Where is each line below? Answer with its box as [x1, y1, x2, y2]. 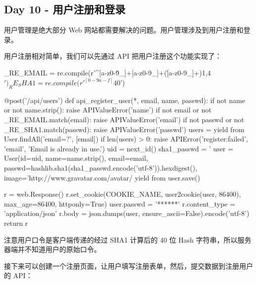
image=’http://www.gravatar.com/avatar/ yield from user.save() [4, 172, 201, 182]
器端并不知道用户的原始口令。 [4, 244, 101, 254]
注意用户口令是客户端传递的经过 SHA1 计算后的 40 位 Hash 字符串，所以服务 [4, 234, 252, 245]
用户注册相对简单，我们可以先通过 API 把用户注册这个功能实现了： [4, 51, 222, 61]
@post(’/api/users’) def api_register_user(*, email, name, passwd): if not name [4, 95, 245, 105]
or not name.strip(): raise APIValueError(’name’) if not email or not [4, 105, 212, 115]
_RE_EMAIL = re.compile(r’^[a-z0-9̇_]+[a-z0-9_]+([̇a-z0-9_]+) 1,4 [4, 67, 211, 77]
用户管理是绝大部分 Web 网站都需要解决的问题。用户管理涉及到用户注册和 [4, 25, 244, 35]
